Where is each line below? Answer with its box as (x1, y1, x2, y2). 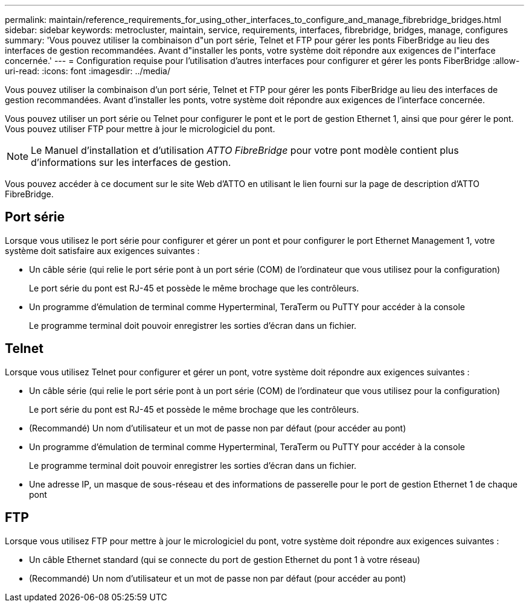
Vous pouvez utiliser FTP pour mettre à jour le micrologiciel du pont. (5, 124, 275, 134)
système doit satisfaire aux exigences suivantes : (5, 245, 200, 256)
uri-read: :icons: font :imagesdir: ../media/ (5, 66, 170, 76)
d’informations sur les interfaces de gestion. (31, 156, 231, 168)
